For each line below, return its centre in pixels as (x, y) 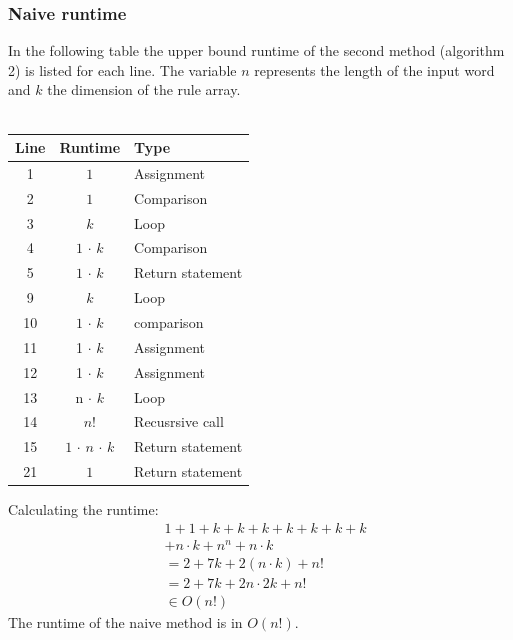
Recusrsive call (179, 421)
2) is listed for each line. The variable (122, 69)
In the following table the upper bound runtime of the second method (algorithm (256, 50)
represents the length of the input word (374, 69)
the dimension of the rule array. (144, 89)
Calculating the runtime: (83, 509)
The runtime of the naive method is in (125, 621)
